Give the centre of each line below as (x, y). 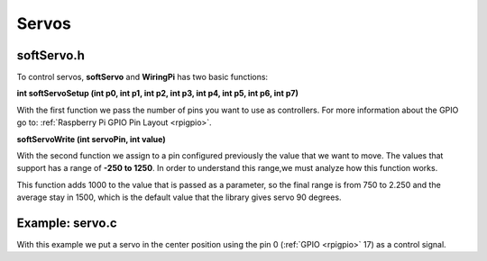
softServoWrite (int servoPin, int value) (91, 139)
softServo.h (51, 55)
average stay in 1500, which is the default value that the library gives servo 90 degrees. (179, 197)
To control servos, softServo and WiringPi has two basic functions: (142, 77)
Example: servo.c (67, 223)
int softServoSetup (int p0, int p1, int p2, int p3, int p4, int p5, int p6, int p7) (158, 94)
